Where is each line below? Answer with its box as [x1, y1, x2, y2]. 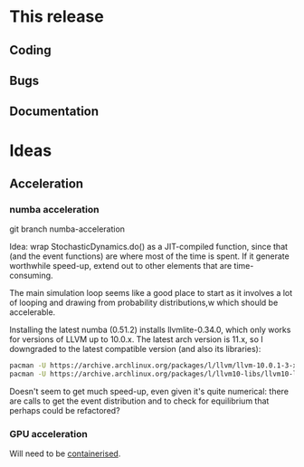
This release [9, 6, 104, 27]
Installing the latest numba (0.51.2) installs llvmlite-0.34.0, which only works [9, 324, 291, 336]
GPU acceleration [9, 427, 88, 440]
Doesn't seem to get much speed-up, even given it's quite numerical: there [9, 386, 290, 396]
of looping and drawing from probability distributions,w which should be [9, 297, 279, 309]
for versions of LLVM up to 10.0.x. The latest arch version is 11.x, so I [9, 334, 264, 345]
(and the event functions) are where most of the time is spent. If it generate [9, 251, 290, 262]
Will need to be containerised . [9, 448, 121, 459]
